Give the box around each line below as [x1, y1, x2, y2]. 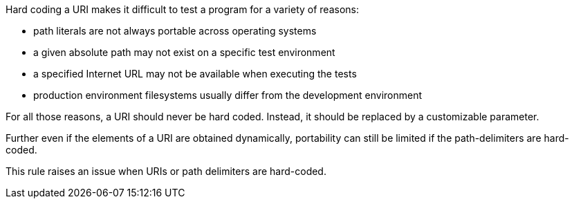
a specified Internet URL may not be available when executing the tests [33, 68, 357, 80]
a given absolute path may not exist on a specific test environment [33, 46, 335, 58]
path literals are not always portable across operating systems [33, 25, 317, 37]
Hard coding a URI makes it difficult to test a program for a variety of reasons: [6, 3, 359, 15]
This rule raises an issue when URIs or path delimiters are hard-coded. [6, 165, 326, 177]
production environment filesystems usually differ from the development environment [33, 89, 423, 101]
